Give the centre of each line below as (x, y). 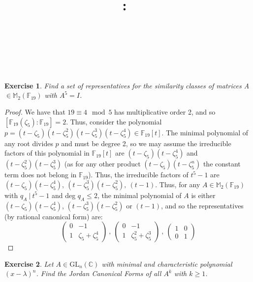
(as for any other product (102, 164)
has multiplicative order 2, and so (165, 111)
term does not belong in (41, 175)
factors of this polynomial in (47, 153)
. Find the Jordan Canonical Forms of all (99, 273)
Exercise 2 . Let (29, 263)
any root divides (29, 143)
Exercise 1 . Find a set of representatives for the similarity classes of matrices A (127, 85)
